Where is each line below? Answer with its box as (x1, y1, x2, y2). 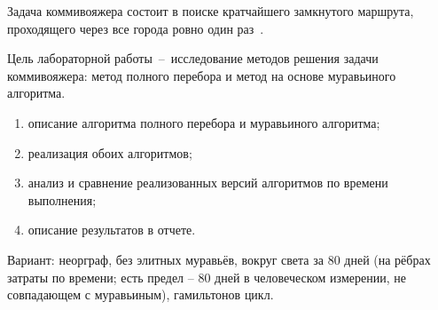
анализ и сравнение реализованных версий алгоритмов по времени (27, 173, 388, 192)
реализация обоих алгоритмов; (27, 143, 192, 162)
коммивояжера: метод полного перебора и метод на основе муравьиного (7, 66, 396, 84)
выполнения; (27, 190, 97, 209)
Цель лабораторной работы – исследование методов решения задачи (7, 49, 379, 68)
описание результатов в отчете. (27, 220, 196, 239)
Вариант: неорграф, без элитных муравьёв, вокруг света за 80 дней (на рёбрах (7, 250, 431, 268)
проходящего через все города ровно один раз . (7, 19, 264, 37)
